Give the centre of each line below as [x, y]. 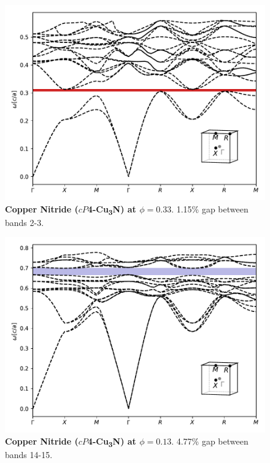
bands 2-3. [25, 222]
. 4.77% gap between [210, 441]
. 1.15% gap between [210, 208]
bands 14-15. [29, 455]
